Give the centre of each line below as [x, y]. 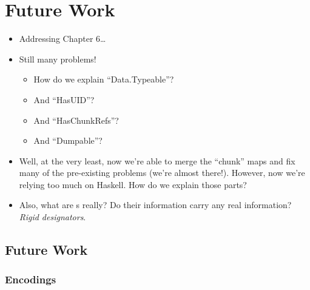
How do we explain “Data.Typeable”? [104, 79]
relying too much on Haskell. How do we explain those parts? [133, 184]
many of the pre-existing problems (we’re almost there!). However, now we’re [162, 173]
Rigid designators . [52, 217]
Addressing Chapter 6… [62, 39]
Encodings [31, 279]
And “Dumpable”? [68, 140]
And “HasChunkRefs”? [76, 120]
